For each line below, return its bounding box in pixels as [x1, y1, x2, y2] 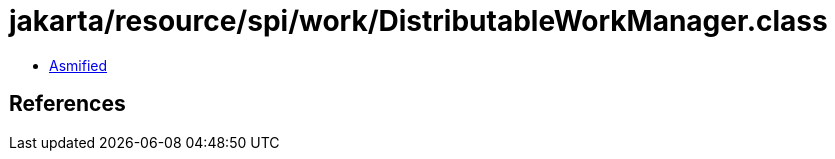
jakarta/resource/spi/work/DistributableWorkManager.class [9, 4, 828, 38]
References [9, 91, 126, 117]
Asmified [49, 56, 108, 74]
